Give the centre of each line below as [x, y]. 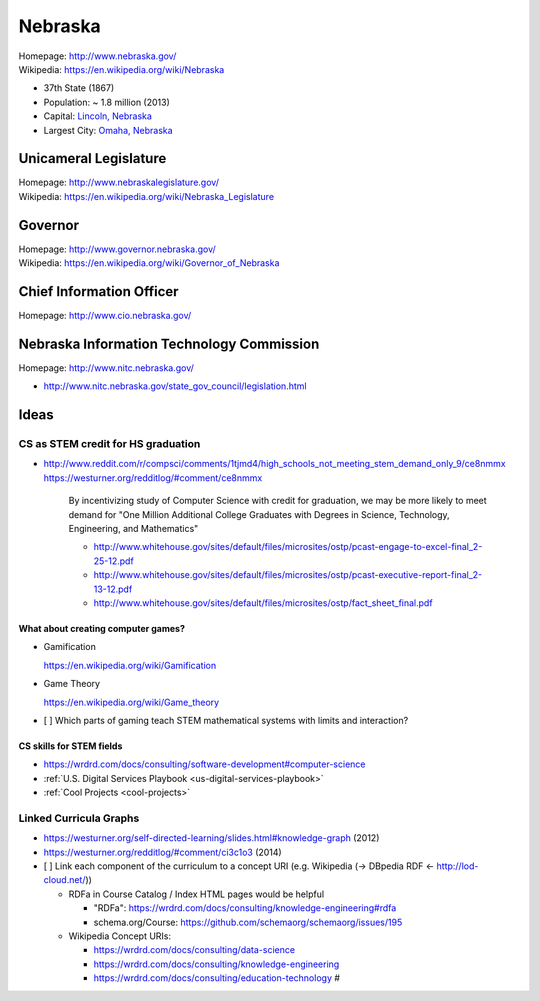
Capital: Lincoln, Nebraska [97, 116]
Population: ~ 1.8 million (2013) [106, 102]
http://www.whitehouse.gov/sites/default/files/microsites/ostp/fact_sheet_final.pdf [263, 602]
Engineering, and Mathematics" [133, 529]
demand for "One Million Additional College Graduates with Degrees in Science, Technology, [259, 514]
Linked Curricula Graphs [79, 818]
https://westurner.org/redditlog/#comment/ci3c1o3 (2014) [162, 852]
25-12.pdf [113, 561]
